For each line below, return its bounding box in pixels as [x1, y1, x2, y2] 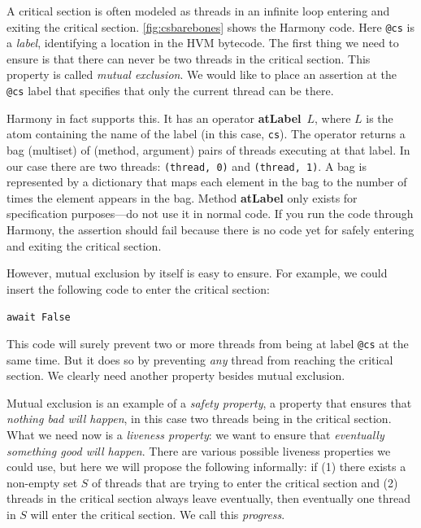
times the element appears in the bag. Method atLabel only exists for [7, 189, 358, 206]
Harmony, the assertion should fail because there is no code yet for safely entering [7, 220, 414, 238]
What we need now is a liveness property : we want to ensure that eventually [7, 426, 384, 443]
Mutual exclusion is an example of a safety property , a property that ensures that [7, 394, 412, 411]
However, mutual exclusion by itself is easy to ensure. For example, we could [7, 264, 388, 281]
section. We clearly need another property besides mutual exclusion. [7, 367, 345, 384]
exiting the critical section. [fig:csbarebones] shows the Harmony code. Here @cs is [7, 18, 414, 35]
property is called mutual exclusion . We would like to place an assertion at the [7, 66, 397, 83]
